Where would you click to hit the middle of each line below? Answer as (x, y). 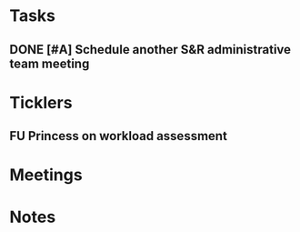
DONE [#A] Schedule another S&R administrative (150, 50)
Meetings (46, 175)
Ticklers (41, 102)
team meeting (50, 63)
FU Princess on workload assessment (118, 136)
